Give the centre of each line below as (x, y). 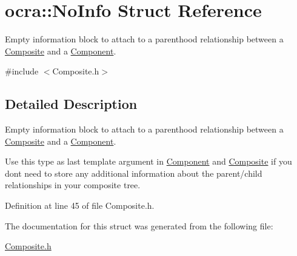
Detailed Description (71, 104)
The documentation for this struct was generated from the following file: (139, 225)
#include (22, 71)
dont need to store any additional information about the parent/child (134, 173)
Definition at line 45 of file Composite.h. (80, 205)
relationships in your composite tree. (73, 185)
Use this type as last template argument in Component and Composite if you (148, 161)
